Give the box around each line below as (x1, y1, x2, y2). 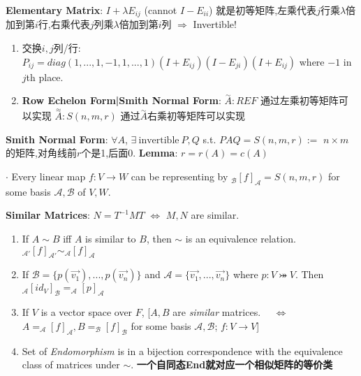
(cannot (144, 3, 177, 17)
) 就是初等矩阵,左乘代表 (209, 3, 317, 17)
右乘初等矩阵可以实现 (147, 108, 245, 123)
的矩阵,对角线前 (6, 145, 77, 160)
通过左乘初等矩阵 (260, 93, 339, 108)
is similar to (85, 231, 136, 246)
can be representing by (131, 169, 228, 184)
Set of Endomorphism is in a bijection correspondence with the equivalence (22, 343, 343, 358)
